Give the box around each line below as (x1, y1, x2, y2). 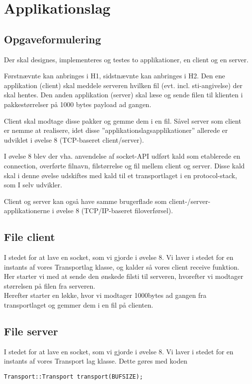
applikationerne (4, 205, 50, 216)
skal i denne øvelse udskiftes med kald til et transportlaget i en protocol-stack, (4, 170, 237, 180)
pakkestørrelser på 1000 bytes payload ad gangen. (4, 99, 151, 109)
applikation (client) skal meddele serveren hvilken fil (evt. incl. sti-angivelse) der (4, 80, 243, 90)
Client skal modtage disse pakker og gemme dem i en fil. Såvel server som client (4, 115, 241, 126)
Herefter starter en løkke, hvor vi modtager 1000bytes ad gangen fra (4, 290, 206, 300)
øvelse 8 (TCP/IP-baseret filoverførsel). (56, 205, 173, 216)
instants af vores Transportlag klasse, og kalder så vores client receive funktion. (4, 261, 239, 272)
